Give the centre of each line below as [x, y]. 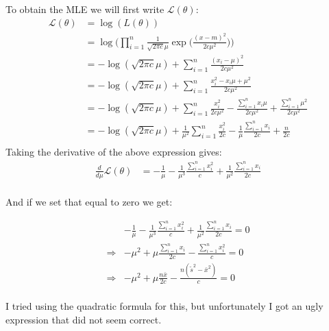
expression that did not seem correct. [84, 320]
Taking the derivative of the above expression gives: [114, 152]
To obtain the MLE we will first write [85, 9]
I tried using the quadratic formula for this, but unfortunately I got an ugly [164, 306]
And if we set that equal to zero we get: [89, 201]
